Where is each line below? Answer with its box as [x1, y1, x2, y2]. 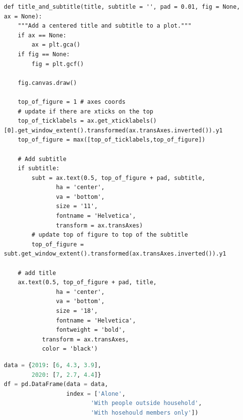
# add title [17, 269, 56, 276]
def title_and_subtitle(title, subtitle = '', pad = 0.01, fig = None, [4, 3, 240, 10]
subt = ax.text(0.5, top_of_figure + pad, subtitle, [32, 174, 206, 181]
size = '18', [56, 307, 98, 314]
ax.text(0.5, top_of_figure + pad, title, [17, 279, 157, 286]
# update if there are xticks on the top [17, 108, 153, 115]
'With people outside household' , [90, 400, 202, 407]
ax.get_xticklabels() [87, 117, 157, 125]
